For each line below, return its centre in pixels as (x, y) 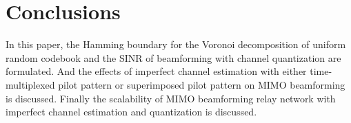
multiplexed (30, 84)
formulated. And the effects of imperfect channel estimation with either (156, 71)
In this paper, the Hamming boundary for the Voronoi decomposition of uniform (176, 44)
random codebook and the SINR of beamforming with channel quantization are (173, 57)
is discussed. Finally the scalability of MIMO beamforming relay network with (171, 98)
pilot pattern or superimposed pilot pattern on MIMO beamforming (202, 84)
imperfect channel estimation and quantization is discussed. (131, 112)
